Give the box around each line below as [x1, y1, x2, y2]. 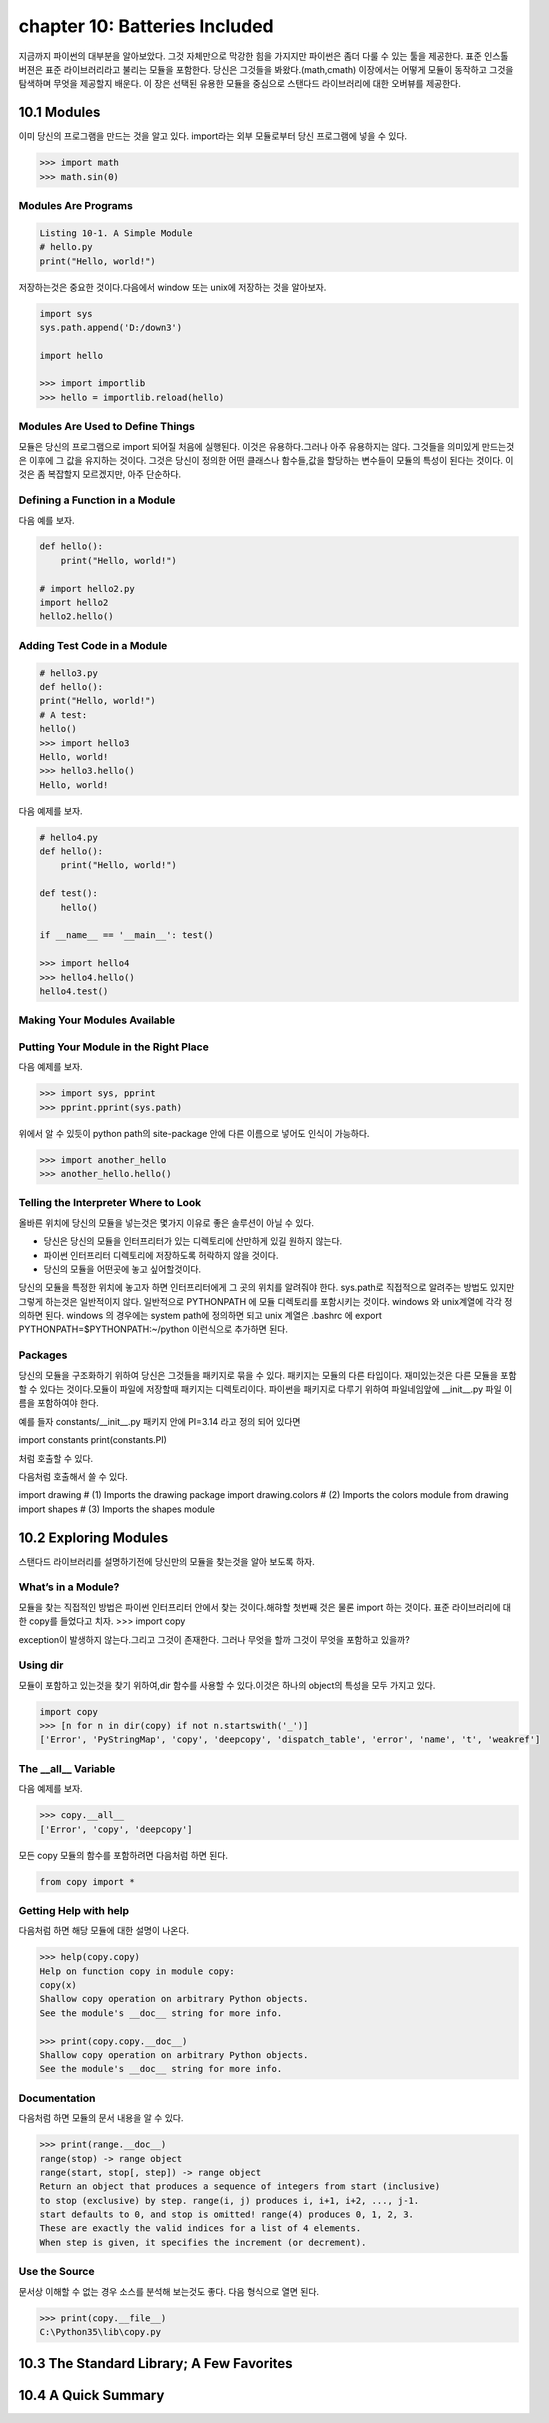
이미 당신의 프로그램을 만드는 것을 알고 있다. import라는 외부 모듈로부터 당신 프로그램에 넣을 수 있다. [18, 130, 408, 142]
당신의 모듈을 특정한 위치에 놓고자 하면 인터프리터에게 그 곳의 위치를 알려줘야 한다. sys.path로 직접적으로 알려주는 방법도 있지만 [18, 1281, 515, 1294]
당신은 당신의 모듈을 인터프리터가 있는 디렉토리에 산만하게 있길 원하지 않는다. [43, 1235, 343, 1247]
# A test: [39, 709, 88, 720]
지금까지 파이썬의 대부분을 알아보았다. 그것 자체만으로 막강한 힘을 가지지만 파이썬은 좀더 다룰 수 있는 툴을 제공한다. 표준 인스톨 [18, 50, 509, 62]
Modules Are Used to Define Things [18, 420, 195, 434]
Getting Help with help [18, 1903, 130, 1917]
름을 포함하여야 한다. [18, 1397, 99, 1409]
